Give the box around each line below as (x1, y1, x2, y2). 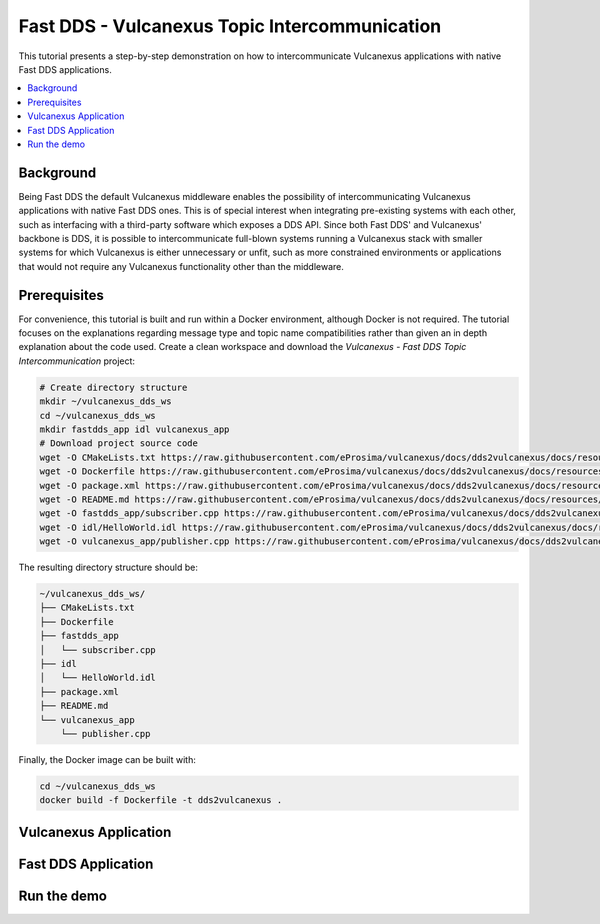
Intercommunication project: (18, 355, 135, 367)
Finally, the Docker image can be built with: (18, 753, 197, 765)
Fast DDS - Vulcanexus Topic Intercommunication (18, 15, 442, 37)
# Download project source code (39, 438, 199, 449)
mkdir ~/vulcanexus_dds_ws (39, 396, 172, 407)
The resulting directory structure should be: (18, 561, 199, 574)
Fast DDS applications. (18, 63, 112, 75)
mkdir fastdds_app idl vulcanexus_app (39, 423, 230, 435)
